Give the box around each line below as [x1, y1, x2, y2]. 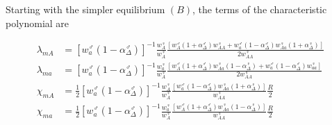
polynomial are [6, 15, 69, 30]
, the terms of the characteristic [192, 2, 327, 16]
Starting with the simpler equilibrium [6, 2, 165, 16]
